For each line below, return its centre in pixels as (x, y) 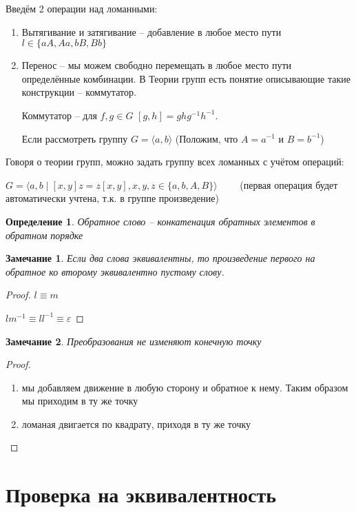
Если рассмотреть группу (75, 138)
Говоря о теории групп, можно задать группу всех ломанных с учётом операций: (175, 162)
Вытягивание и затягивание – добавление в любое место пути (151, 31)
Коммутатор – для (59, 115)
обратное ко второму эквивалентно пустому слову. (115, 271)
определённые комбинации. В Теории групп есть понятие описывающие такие (186, 78)
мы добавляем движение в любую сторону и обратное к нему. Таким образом (185, 387)
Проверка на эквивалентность (141, 494)
